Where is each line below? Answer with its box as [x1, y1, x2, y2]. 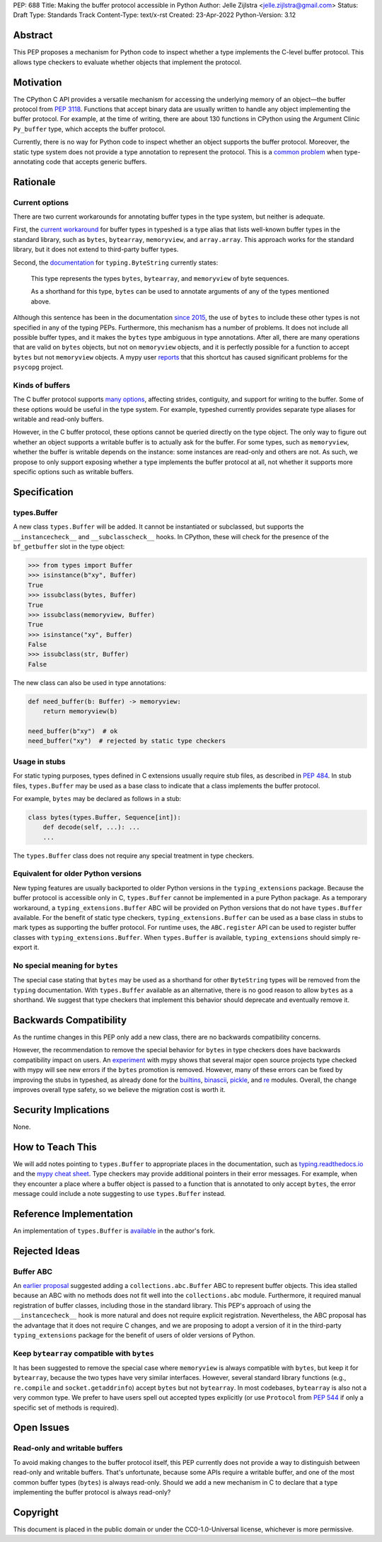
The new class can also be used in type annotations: [13, 678, 166, 686]
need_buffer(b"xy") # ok [28, 727, 118, 735]
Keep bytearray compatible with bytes [13, 1348, 155, 1358]
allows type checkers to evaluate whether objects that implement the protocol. [13, 57, 242, 67]
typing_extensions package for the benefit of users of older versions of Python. [13, 1330, 255, 1339]
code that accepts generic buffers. [46, 157, 147, 166]
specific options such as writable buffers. [13, 468, 134, 476]
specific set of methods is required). [13, 1403, 120, 1412]
